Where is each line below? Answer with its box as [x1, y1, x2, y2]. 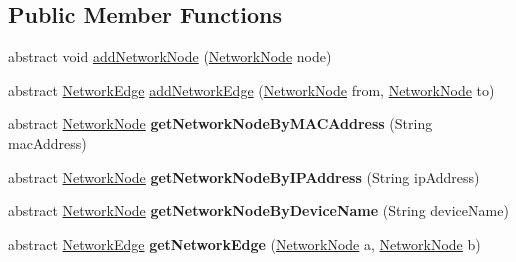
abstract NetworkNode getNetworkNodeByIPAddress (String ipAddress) [8, 166, 480, 187]
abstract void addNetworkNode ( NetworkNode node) [8, 46, 332, 67]
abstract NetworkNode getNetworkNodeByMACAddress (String [8, 113, 433, 134]
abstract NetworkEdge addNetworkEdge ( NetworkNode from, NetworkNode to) [8, 79, 495, 100]
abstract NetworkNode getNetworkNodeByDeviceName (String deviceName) [8, 200, 509, 221]
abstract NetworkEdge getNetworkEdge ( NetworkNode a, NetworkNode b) [8, 233, 481, 254]
